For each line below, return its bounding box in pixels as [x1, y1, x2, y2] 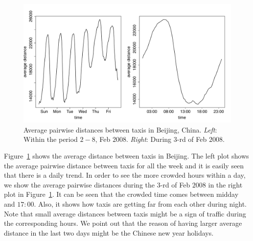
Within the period [23, 134, 78, 144]
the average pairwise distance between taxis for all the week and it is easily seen [4, 160, 244, 170]
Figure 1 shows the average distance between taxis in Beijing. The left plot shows [4, 151, 249, 161]
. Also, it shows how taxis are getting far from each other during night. [34, 198, 247, 209]
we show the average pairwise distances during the [4, 179, 155, 189]
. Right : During [126, 134, 172, 144]
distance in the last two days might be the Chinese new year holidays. [4, 227, 214, 238]
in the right [208, 179, 243, 189]
